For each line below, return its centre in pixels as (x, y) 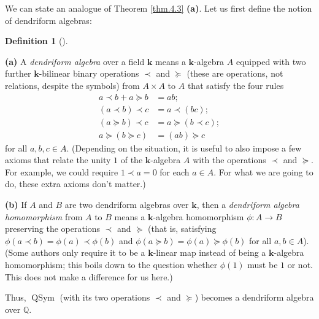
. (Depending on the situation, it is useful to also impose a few (184, 148)
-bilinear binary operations (89, 73)
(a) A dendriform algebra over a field (75, 61)
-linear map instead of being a (209, 252)
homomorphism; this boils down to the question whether (111, 265)
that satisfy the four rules (236, 85)
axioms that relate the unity (58, 160)
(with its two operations (105, 297)
